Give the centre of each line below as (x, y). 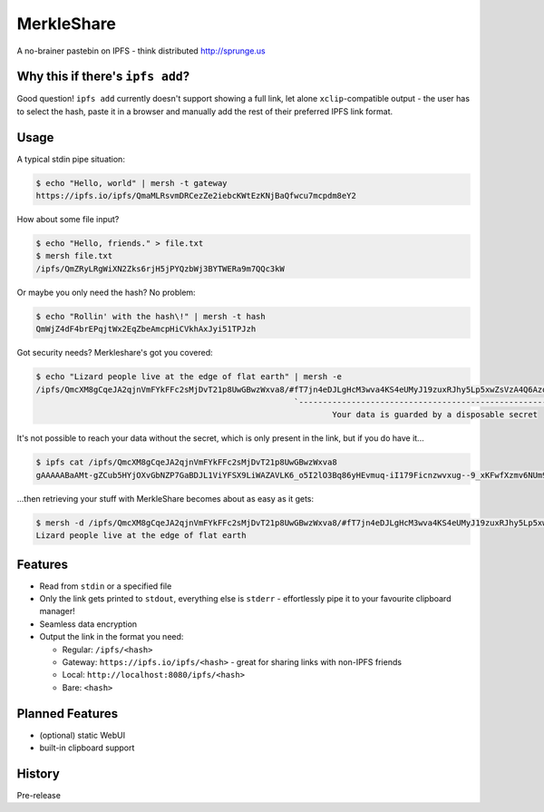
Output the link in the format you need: (112, 637)
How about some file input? (68, 220)
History (39, 773)
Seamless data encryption (88, 624)
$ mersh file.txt (74, 256)
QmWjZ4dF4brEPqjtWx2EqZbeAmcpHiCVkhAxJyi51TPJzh (146, 329)
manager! (58, 611)
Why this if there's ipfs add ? (103, 77)
